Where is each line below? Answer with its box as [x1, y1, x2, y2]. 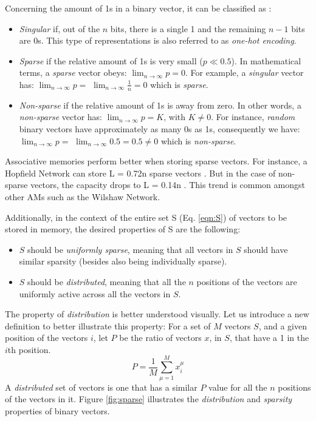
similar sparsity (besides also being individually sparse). [19, 255, 227, 268]
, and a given [258, 319, 307, 332]
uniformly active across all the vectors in [19, 287, 171, 300]
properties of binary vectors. [5, 404, 110, 417]
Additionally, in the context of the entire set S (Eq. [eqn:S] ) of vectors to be [5, 210, 287, 223]
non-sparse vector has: [19, 110, 102, 123]
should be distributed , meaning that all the [27, 275, 186, 288]
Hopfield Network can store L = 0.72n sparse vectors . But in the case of [5, 166, 276, 179]
